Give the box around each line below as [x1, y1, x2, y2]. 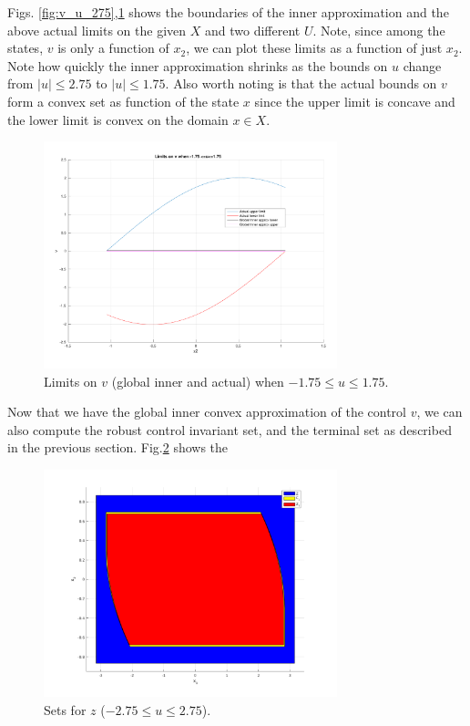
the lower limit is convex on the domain [7, 109, 229, 129]
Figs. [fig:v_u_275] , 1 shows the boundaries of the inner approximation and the [7, 3, 449, 21]
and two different [204, 20, 301, 39]
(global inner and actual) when [111, 371, 284, 390]
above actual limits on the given [7, 20, 187, 39]
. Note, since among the [312, 20, 445, 39]
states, [7, 38, 44, 57]
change [403, 56, 442, 75]
